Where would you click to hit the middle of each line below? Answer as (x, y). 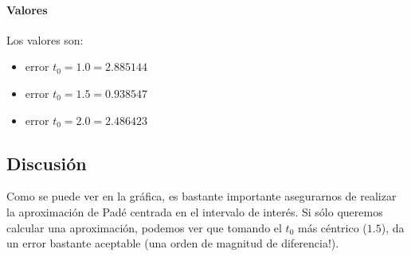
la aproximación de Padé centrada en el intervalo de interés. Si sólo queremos (195, 211)
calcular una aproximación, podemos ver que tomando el (144, 227)
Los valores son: (45, 39)
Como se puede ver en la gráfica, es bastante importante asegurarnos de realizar (202, 196)
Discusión (47, 163)
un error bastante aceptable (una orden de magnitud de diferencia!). (173, 243)
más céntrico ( (333, 227)
